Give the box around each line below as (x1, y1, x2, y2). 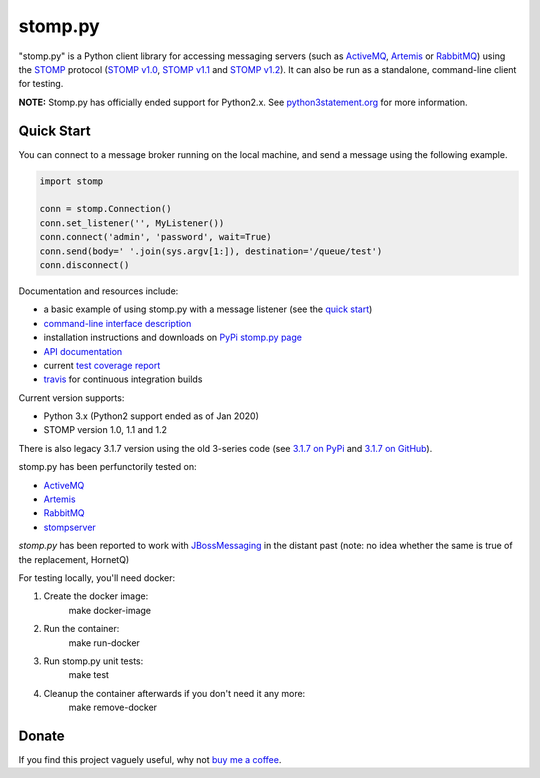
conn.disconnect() (39, 259, 130, 270)
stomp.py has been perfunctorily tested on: (18, 461, 197, 473)
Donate (18, 727, 65, 744)
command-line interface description (43, 317, 192, 329)
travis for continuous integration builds (43, 373, 203, 385)
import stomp (39, 175, 104, 187)
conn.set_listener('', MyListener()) (39, 217, 225, 229)
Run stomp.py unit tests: (43, 655, 144, 667)
